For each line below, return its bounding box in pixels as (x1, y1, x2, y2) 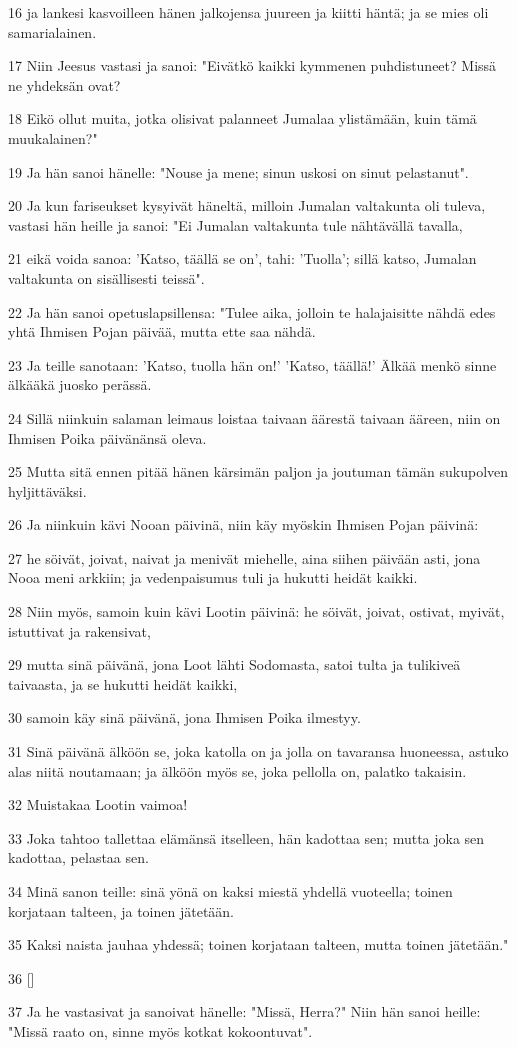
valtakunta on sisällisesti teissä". (8, 267, 205, 288)
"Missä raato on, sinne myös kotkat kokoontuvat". (8, 1020, 313, 1041)
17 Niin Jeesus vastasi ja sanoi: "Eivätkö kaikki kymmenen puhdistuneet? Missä (8, 55, 497, 76)
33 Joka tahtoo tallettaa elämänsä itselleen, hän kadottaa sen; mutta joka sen (8, 827, 485, 848)
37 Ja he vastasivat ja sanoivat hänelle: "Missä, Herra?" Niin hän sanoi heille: (8, 1001, 481, 1022)
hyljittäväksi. (8, 480, 87, 501)
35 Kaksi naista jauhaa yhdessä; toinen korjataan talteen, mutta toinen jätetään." (8, 934, 509, 955)
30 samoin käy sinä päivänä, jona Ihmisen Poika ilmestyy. (8, 707, 361, 728)
